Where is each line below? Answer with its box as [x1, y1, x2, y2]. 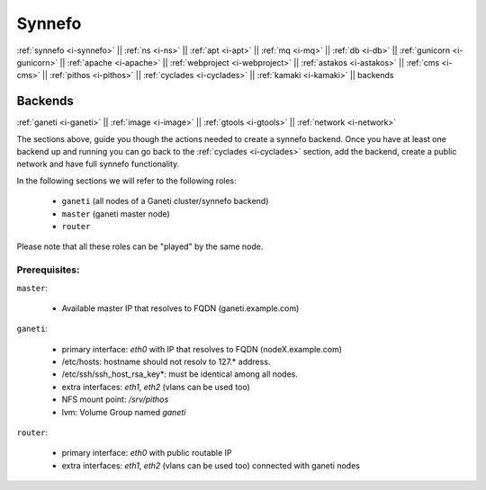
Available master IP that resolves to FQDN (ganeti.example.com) [61, 302, 300, 314]
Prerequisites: [16, 263, 80, 276]
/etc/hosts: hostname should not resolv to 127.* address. [61, 356, 271, 368]
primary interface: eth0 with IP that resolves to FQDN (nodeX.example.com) [61, 343, 342, 354]
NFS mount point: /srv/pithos [61, 394, 169, 405]
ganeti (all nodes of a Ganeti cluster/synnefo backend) [61, 196, 269, 207]
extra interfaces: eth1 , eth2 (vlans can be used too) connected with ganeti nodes [61, 459, 360, 471]
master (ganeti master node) [61, 208, 170, 219]
